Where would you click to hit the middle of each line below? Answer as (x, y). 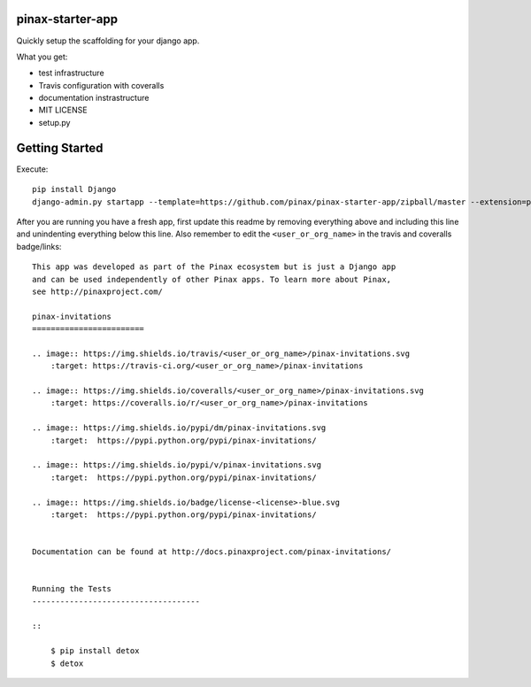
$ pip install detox (95, 651)
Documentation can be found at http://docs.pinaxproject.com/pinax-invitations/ (212, 552)
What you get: (42, 57)
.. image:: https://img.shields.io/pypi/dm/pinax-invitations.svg (179, 428)
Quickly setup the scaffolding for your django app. (108, 41)
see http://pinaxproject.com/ (98, 291)
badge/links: (39, 246)
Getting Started (60, 147)
